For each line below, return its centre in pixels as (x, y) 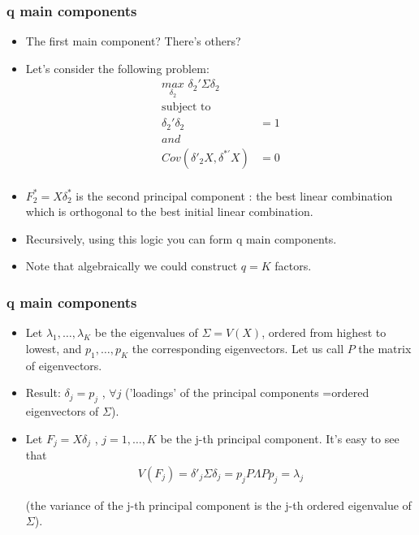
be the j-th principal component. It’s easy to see (280, 438)
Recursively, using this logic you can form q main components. (181, 238)
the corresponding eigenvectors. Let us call (238, 348)
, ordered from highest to (324, 332)
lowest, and (54, 348)
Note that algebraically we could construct (132, 266)
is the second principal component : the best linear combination (234, 195)
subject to (186, 108)
